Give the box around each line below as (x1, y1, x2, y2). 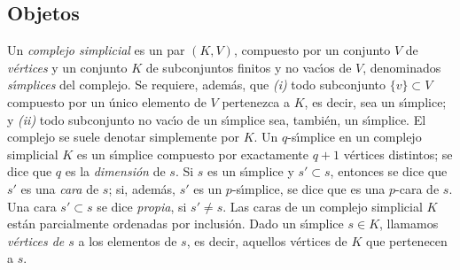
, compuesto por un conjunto (233, 41, 391, 59)
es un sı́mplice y (207, 162, 294, 181)
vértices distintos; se (343, 144, 453, 163)
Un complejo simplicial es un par (7, 41, 185, 59)
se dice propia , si (97, 197, 187, 215)
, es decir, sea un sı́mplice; (304, 92, 447, 111)
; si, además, (108, 179, 175, 197)
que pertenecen (366, 231, 448, 250)
